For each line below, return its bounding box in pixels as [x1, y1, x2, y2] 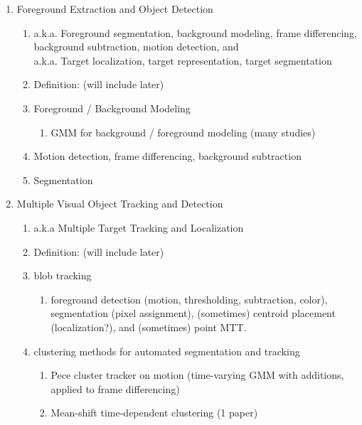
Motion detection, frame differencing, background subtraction [33, 149, 302, 163]
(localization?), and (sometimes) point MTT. [50, 319, 247, 334]
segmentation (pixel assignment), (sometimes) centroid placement [50, 306, 336, 321]
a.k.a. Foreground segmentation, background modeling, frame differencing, [33, 25, 357, 40]
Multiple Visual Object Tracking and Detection [16, 196, 223, 211]
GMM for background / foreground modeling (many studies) [50, 124, 316, 139]
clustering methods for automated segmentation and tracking [33, 343, 300, 358]
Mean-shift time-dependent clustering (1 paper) [50, 405, 258, 420]
